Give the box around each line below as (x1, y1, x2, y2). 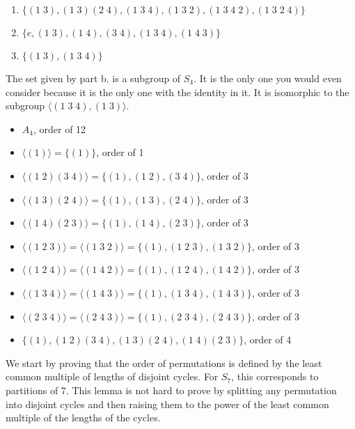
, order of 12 (33, 121, 86, 136)
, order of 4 (244, 332, 292, 347)
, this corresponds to (231, 369, 319, 384)
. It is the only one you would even (194, 71, 342, 85)
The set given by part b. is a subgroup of (6, 71, 181, 85)
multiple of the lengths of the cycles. (6, 410, 161, 425)
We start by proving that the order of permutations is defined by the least (6, 355, 322, 370)
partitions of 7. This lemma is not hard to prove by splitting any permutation (6, 382, 337, 397)
